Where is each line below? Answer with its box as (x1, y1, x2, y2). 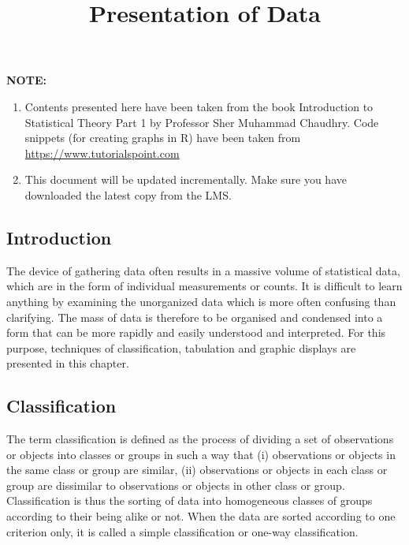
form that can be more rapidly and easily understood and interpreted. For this (6, 324, 386, 341)
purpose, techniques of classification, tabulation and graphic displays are (6, 339, 356, 356)
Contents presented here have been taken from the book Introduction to (24, 98, 374, 114)
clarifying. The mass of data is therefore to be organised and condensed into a (6, 308, 383, 325)
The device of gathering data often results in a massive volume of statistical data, (6, 262, 400, 278)
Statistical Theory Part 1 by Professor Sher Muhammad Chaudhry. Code (24, 114, 379, 130)
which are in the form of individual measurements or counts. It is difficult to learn (6, 278, 403, 294)
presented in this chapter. (6, 355, 129, 371)
